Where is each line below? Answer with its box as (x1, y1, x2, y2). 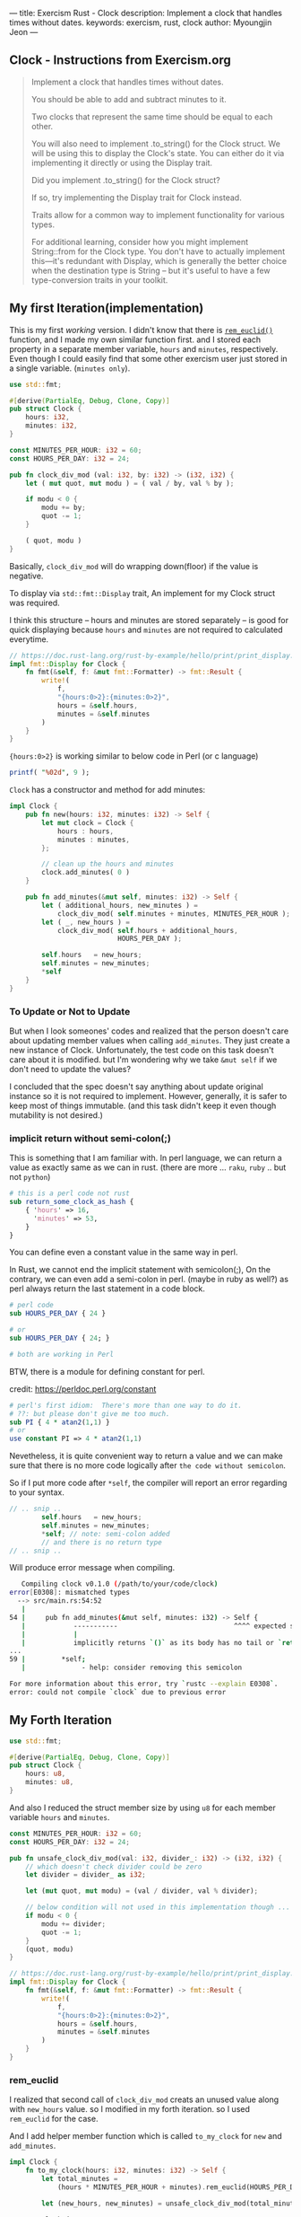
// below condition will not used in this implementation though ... (25, 1903, 291, 1912)
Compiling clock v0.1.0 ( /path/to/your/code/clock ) (21, 1579, 219, 1588)
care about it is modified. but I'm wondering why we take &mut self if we (9, 1054, 278, 1065)
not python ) (9, 1172, 51, 1183)
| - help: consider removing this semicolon (21, 1663, 243, 1673)
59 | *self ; (9, 1655, 87, 1664)
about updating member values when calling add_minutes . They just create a (9, 1034, 291, 1045)
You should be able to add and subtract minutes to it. (30, 93, 227, 104)
